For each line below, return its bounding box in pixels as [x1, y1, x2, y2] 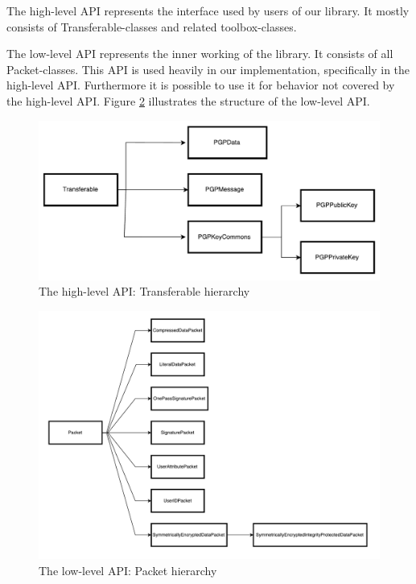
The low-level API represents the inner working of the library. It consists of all [6, 45, 393, 62]
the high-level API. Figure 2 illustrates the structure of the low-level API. [6, 92, 370, 109]
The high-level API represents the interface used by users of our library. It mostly [6, 2, 410, 19]
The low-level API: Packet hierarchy [39, 561, 217, 578]
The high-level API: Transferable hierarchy [39, 283, 250, 300]
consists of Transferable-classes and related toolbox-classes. [6, 18, 297, 35]
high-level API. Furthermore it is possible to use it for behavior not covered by [6, 77, 395, 93]
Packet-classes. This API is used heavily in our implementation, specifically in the [6, 60, 410, 77]
